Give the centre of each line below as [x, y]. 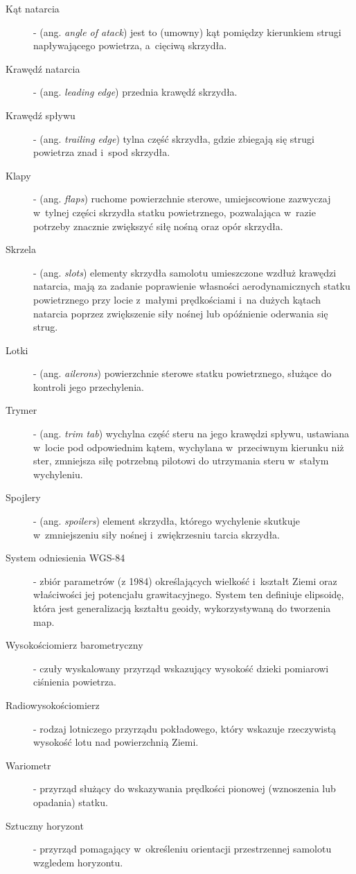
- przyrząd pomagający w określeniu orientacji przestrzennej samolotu [183, 849]
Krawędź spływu [41, 115]
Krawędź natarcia [43, 68]
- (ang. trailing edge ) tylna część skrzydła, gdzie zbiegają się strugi [174, 138]
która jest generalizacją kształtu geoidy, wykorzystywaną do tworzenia [182, 608]
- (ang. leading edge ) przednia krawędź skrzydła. [135, 92]
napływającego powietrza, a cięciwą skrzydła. [130, 45]
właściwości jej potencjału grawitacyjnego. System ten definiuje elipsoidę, [189, 594]
